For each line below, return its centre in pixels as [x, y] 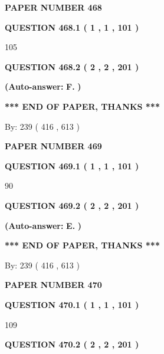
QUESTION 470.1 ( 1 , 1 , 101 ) [72, 304]
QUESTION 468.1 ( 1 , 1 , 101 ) [72, 27]
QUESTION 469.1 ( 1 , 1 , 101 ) [72, 165]
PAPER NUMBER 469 [53, 146]
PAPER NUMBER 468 [53, 7]
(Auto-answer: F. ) [43, 86]
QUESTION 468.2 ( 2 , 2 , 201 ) [72, 66]
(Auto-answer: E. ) [43, 225]
